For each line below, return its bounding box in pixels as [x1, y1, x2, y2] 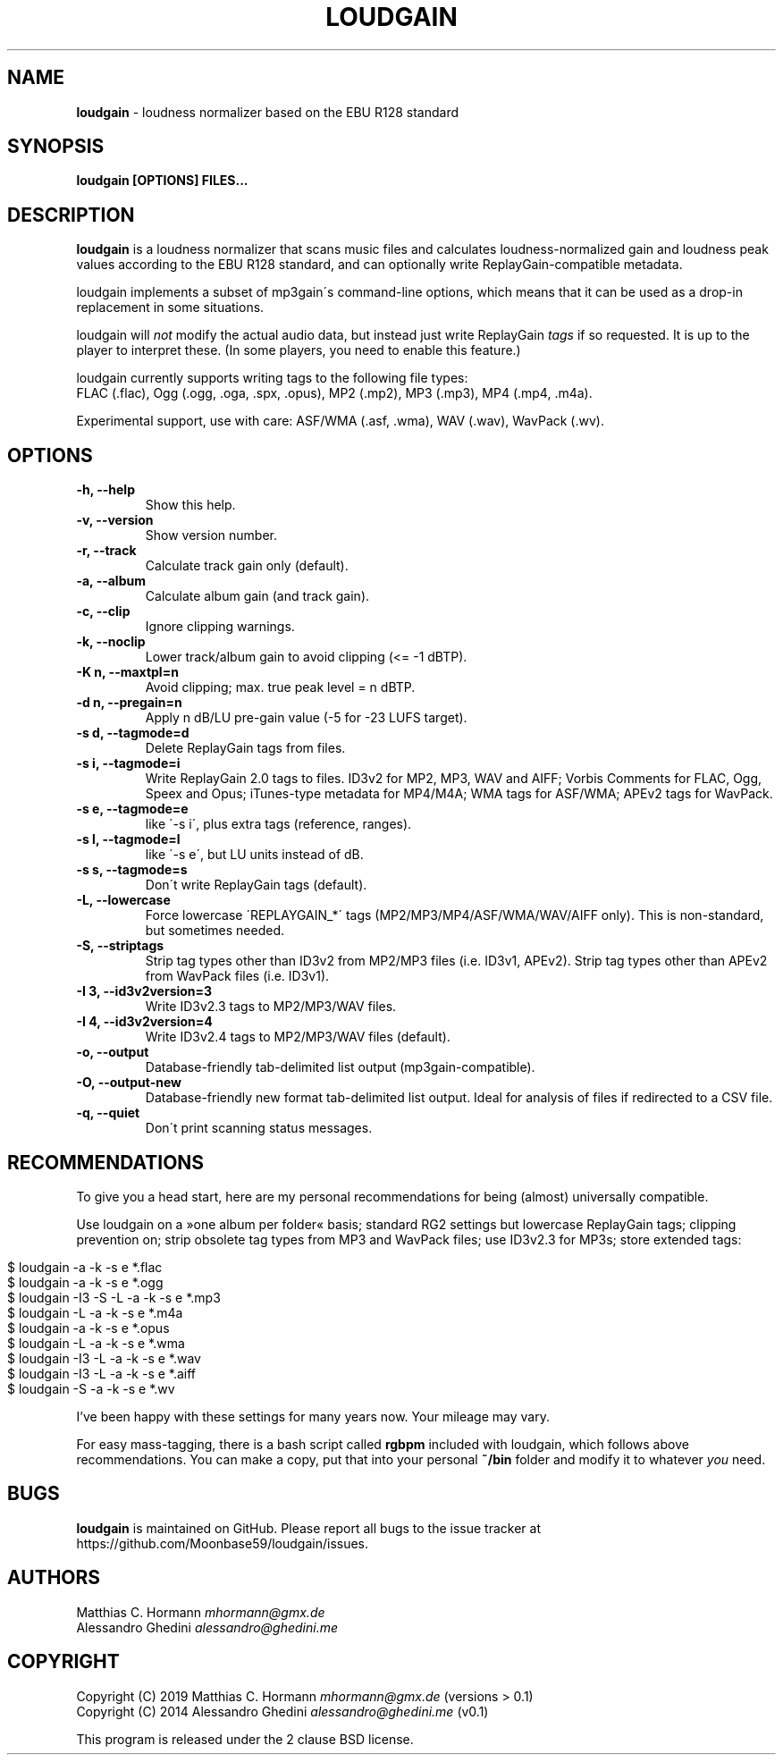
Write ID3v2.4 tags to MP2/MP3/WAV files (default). [145, 1029, 450, 1045]
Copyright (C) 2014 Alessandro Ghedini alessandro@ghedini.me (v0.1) [76, 1703, 489, 1719]
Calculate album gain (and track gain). [145, 588, 370, 604]
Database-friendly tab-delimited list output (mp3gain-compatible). [145, 1059, 535, 1075]
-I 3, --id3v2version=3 [76, 983, 213, 999]
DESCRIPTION [7, 203, 135, 226]
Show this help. [145, 497, 236, 513]
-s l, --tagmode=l [76, 831, 181, 847]
